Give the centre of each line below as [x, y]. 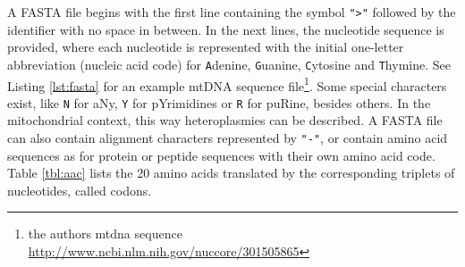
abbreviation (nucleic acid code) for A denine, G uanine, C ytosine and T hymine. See [229, 64]
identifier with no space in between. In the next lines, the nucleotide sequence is [226, 29]
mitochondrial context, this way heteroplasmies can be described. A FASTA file [225, 120]
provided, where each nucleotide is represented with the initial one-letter [206, 47]
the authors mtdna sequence [105, 234]
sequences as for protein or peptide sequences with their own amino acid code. [221, 155]
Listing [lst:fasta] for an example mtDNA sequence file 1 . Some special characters [227, 84]
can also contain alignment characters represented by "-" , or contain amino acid [228, 138]
